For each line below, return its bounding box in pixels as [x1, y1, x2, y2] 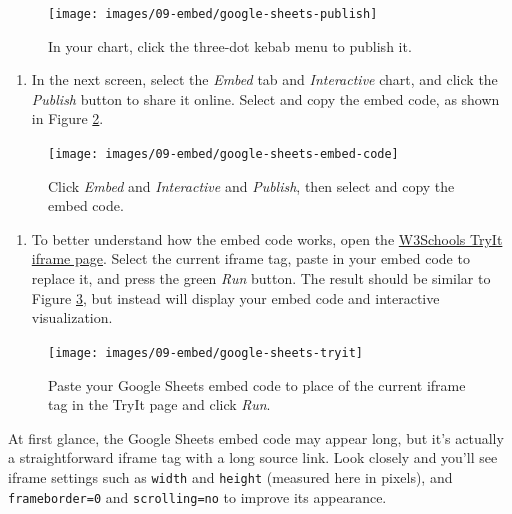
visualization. [31, 307, 113, 328]
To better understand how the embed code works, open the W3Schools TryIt [31, 228, 503, 249]
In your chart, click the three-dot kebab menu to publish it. [48, 35, 412, 56]
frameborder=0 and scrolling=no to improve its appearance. [8, 486, 387, 507]
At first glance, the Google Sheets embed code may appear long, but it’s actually [8, 427, 504, 448]
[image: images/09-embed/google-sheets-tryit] [48, 345, 363, 360]
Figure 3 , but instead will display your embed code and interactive [31, 287, 440, 308]
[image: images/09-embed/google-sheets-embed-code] [48, 147, 399, 162]
